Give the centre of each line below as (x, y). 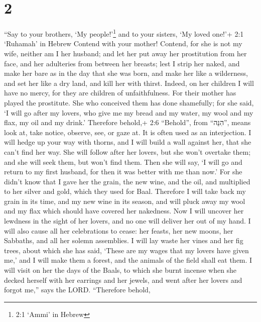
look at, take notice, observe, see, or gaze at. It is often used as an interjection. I (128, 132)
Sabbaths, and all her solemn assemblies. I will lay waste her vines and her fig (124, 240)
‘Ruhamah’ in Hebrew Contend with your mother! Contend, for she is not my (123, 43)
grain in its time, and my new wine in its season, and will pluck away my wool (125, 201)
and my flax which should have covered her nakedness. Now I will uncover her (124, 211)
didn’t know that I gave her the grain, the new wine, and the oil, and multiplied (127, 181)
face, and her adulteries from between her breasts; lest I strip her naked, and (122, 63)
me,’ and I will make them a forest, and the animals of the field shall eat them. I (128, 260)
